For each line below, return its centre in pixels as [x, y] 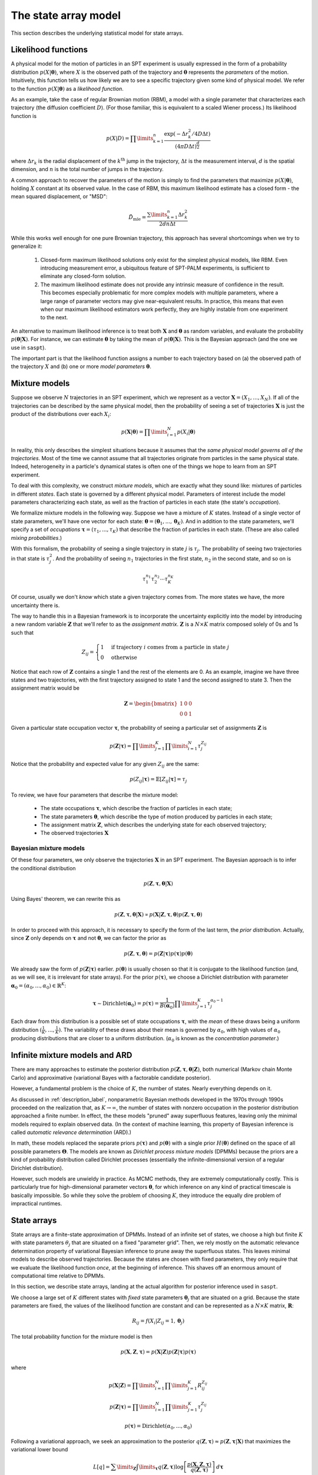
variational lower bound [39, 1450]
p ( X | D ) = [118, 138]
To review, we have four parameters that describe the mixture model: [95, 795]
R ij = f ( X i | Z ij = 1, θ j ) [158, 1322]
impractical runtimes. [37, 1204]
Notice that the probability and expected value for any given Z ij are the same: [105, 765]
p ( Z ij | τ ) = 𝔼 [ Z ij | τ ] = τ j [158, 780]
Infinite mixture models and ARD [72, 1055]
